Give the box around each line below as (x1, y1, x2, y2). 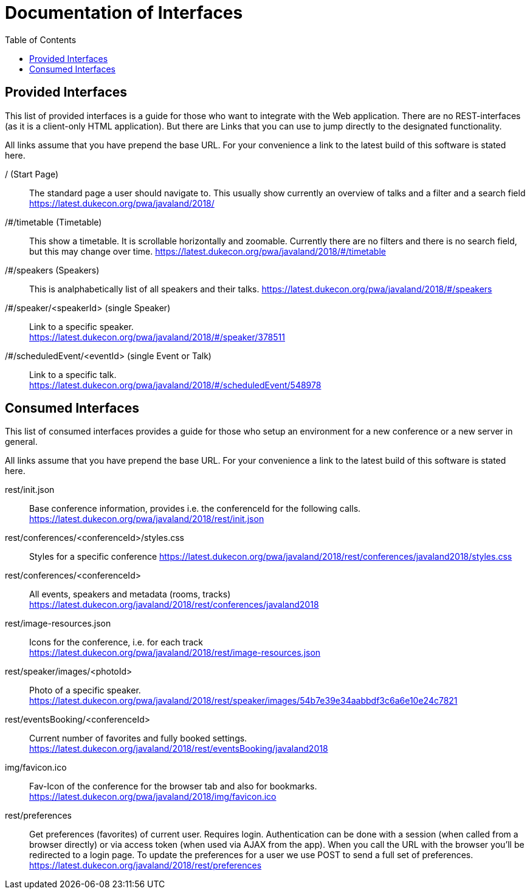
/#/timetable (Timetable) (5, 216, 102, 227)
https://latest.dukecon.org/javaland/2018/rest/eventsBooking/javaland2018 (29, 743, 328, 754)
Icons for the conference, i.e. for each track (29, 637, 203, 648)
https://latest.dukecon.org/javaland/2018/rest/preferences (29, 860, 262, 871)
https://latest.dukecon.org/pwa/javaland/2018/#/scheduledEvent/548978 (29, 379, 322, 390)
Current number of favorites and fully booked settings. (29, 733, 247, 744)
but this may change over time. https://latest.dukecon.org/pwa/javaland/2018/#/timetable (29, 246, 386, 256)
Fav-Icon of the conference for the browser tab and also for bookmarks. (29, 781, 317, 792)
